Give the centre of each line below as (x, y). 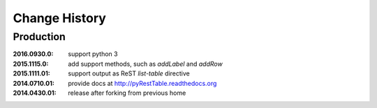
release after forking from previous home (127, 93)
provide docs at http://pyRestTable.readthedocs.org (142, 83)
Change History (59, 18)
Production (39, 37)
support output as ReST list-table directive (129, 73)
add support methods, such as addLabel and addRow (145, 64)
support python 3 (93, 54)
